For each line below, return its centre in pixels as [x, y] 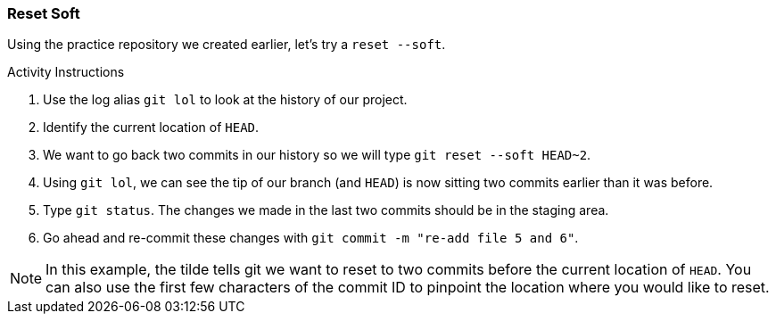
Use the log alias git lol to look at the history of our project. [225, 100]
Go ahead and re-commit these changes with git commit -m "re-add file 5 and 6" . [311, 238]
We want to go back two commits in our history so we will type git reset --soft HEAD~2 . [317, 155]
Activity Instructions [66, 72]
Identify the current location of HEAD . [151, 128]
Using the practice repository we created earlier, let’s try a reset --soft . [227, 45]
